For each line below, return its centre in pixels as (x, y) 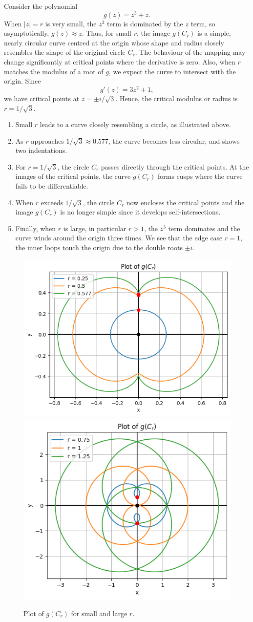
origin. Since (22, 81)
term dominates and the (204, 228)
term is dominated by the (145, 23)
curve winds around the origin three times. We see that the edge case (119, 238)
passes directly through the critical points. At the (175, 166)
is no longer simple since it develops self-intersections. (140, 212)
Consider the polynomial (41, 6)
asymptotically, (27, 33)
